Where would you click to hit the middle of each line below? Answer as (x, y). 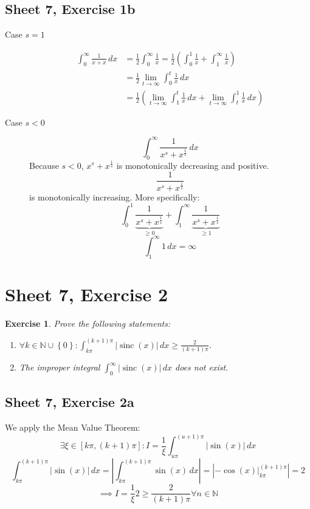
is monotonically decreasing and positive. (193, 165)
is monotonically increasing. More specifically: (115, 196)
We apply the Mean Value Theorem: (73, 427)
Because (44, 165)
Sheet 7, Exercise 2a (70, 402)
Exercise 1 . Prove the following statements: (88, 323)
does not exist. (202, 367)
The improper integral (60, 367)
